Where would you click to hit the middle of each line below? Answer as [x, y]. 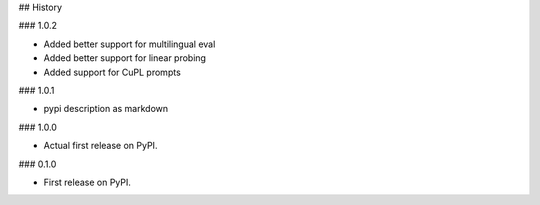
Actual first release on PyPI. [100, 146]
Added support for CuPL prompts [112, 72]
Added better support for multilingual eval [129, 44]
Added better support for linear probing [125, 58]
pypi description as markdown [106, 109]
